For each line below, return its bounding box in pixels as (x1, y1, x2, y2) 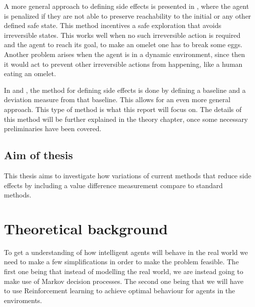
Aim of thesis (4, 147, 73, 163)
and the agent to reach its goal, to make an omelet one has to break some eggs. (4, 39, 243, 50)
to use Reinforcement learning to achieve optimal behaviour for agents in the (4, 285, 235, 296)
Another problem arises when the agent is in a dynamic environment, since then (4, 49, 245, 59)
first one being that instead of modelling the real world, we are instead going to (4, 266, 243, 277)
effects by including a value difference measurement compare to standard (4, 180, 223, 190)
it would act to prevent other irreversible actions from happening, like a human (4, 58, 243, 69)
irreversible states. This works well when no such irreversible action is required (4, 29, 241, 40)
